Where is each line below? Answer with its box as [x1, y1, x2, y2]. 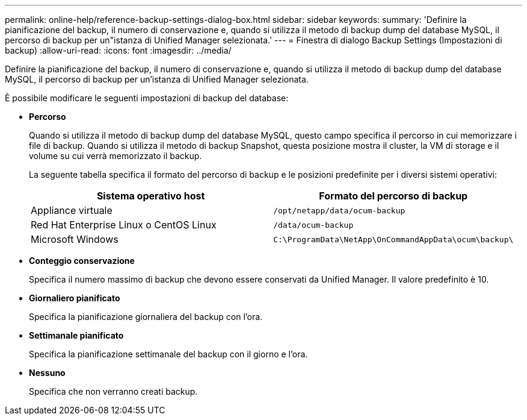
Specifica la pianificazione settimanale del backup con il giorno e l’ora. [29, 349, 308, 359]
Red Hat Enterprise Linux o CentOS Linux [31, 219, 217, 231]
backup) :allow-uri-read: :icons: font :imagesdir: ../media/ [5, 45, 232, 55]
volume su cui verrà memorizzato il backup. [29, 151, 202, 161]
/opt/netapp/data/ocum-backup [273, 205, 405, 215]
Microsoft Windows [31, 233, 119, 245]
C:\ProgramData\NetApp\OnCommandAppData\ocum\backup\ [273, 234, 514, 244]
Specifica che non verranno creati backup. [29, 386, 198, 396]
